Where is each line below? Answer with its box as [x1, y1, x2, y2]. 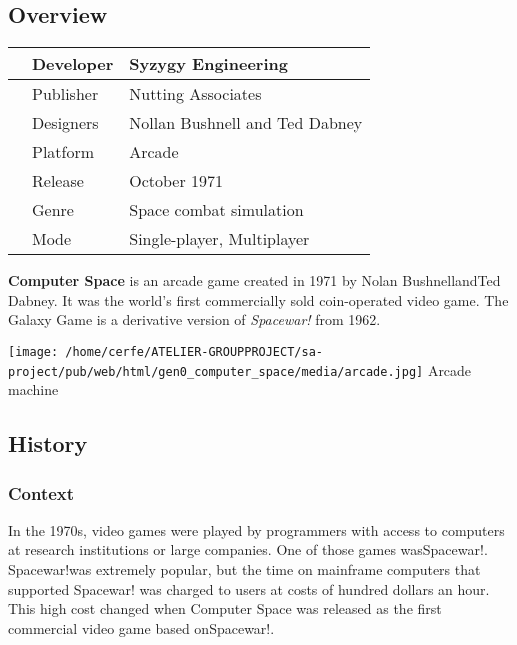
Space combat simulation [129, 198, 304, 222]
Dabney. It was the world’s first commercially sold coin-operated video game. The [8, 289, 509, 310]
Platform [32, 140, 95, 164]
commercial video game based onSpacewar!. [8, 617, 275, 638]
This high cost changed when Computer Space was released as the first [8, 598, 442, 619]
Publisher [32, 82, 99, 106]
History [8, 428, 88, 459]
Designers [32, 111, 99, 135]
